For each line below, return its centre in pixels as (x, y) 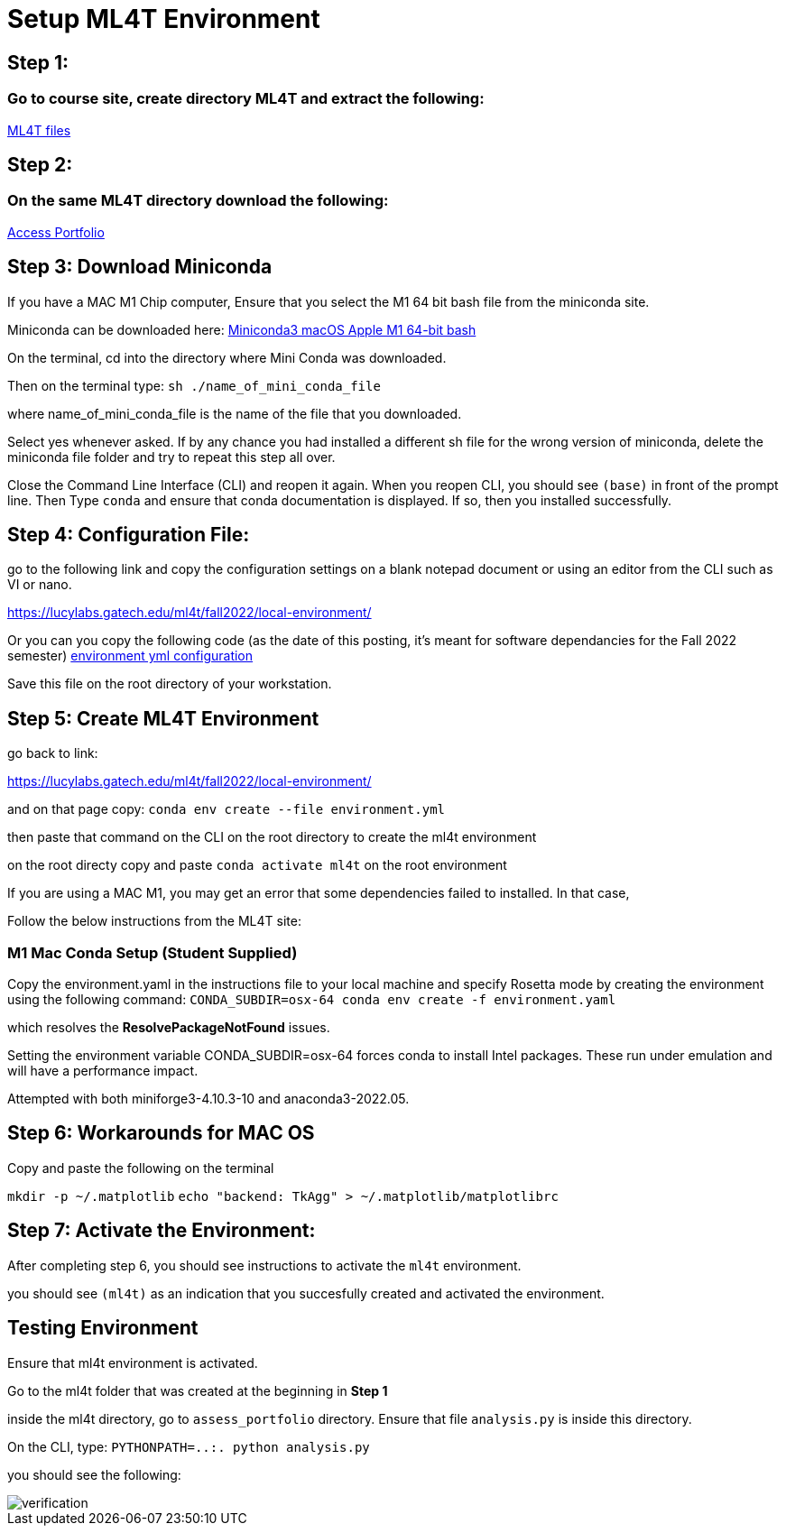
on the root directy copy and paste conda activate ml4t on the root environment (257, 865)
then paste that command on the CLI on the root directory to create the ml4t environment (272, 837)
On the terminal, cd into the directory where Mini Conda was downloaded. (227, 357)
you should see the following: (94, 1474)
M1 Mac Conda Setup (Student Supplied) (153, 952)
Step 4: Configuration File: (129, 535)
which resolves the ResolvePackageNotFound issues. (169, 1028)
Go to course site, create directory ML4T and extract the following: (246, 99)
